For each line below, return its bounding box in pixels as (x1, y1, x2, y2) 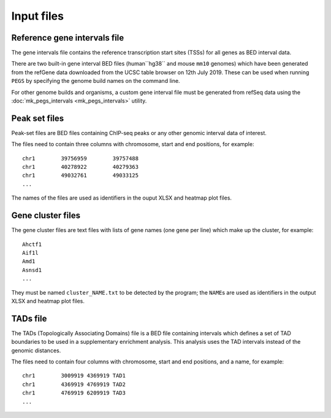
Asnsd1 (22, 266, 42, 273)
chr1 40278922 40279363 (22, 163, 139, 171)
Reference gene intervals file (11, 33, 124, 43)
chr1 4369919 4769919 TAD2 (22, 381, 126, 388)
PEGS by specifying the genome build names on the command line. (11, 77, 180, 85)
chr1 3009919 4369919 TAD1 (22, 372, 126, 379)
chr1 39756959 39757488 (22, 155, 139, 162)
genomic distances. (11, 347, 61, 354)
